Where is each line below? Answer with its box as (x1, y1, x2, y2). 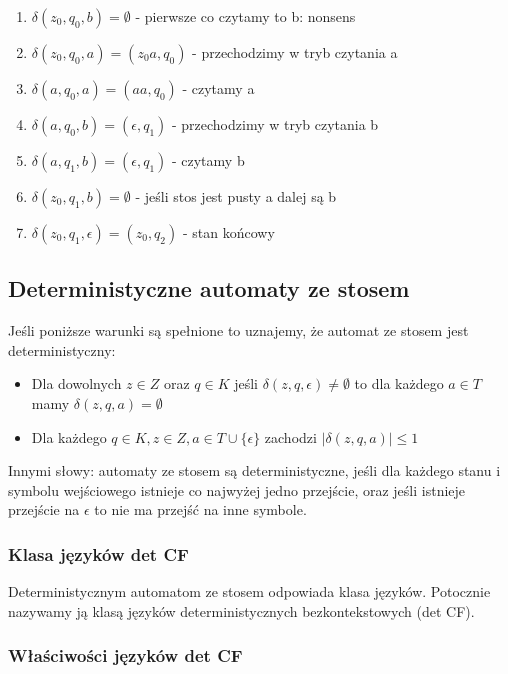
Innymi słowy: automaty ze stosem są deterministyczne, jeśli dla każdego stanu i (8, 460, 501, 481)
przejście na (8, 499, 80, 520)
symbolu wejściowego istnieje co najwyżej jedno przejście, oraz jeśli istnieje (8, 479, 466, 500)
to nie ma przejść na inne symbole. (94, 499, 307, 520)
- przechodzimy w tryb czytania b (171, 114, 379, 134)
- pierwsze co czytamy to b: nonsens (135, 6, 356, 26)
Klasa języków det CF (8, 541, 189, 566)
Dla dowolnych (31, 373, 122, 394)
